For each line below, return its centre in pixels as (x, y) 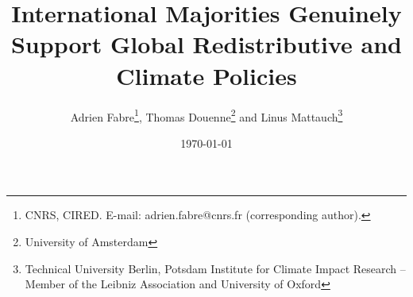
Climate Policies (206, 75)
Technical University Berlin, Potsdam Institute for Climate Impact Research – (215, 268)
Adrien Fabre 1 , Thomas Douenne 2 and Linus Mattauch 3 (206, 115)
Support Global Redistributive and (206, 44)
